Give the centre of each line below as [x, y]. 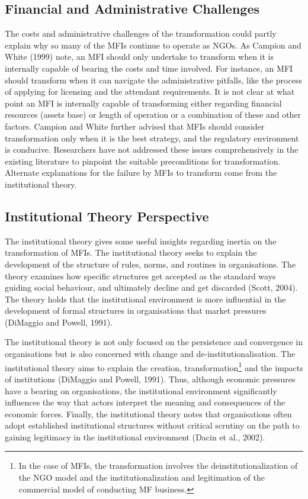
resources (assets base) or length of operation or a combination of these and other [153, 115]
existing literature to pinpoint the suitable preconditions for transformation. [143, 161]
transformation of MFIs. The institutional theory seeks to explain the [131, 252]
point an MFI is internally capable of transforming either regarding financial [143, 103]
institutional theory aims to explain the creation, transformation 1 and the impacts [154, 366]
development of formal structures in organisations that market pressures [136, 310]
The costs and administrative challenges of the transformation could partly [141, 33]
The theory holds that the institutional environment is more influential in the [145, 299]
